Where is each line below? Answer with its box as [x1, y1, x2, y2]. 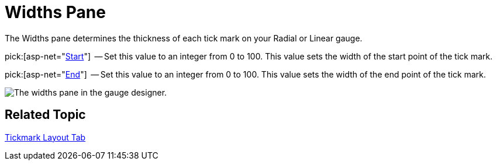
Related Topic [5, 107, 86, 122]
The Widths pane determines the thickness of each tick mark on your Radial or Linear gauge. [5, 33, 363, 43]
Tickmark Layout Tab [5, 132, 86, 142]
